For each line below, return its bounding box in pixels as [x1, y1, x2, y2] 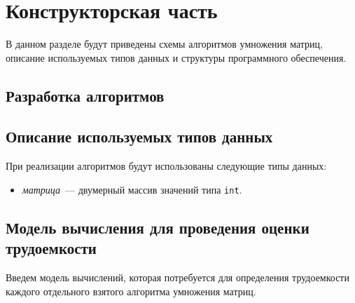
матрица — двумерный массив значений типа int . [22, 182, 242, 196]
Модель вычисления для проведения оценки [6, 216, 309, 238]
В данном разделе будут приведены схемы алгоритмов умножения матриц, [6, 36, 323, 51]
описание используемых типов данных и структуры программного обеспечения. [6, 50, 347, 65]
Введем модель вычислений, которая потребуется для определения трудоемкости [6, 270, 349, 285]
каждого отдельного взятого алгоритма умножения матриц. [6, 283, 256, 298]
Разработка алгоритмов [6, 84, 165, 106]
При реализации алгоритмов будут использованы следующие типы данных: [6, 159, 327, 173]
